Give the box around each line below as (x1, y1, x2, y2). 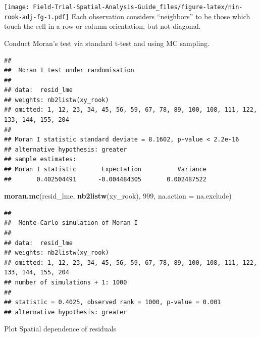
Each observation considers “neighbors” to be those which (71, 11, 250, 21)
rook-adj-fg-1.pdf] (4, 13, 69, 21)
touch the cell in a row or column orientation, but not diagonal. (4, 21, 201, 31)
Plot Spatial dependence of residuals (4, 323, 117, 334)
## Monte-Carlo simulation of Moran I (4, 219, 138, 227)
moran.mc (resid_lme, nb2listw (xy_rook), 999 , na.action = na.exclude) (4, 190, 232, 201)
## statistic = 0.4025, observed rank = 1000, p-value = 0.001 (4, 299, 221, 306)
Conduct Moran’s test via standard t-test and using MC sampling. (4, 37, 210, 48)
